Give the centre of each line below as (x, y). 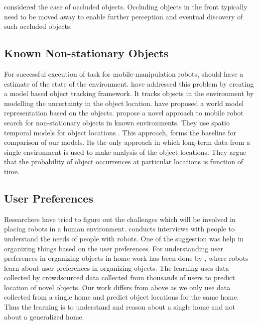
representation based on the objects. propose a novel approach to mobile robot (124, 113)
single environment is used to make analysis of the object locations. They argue (125, 152)
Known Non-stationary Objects (86, 53)
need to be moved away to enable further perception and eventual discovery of (124, 16)
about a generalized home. (44, 316)
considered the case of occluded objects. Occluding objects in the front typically (126, 6)
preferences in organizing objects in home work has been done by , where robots (126, 258)
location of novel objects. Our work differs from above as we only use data (117, 287)
